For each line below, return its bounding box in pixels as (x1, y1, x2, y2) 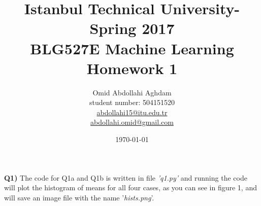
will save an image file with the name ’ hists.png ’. (4, 192, 154, 202)
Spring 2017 (89, 18, 175, 39)
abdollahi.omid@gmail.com (90, 117, 174, 127)
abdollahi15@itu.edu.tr (96, 107, 168, 117)
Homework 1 (86, 57, 178, 78)
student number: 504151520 (89, 97, 175, 108)
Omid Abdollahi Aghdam (92, 87, 172, 97)
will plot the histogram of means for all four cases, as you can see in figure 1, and (4, 182, 257, 193)
